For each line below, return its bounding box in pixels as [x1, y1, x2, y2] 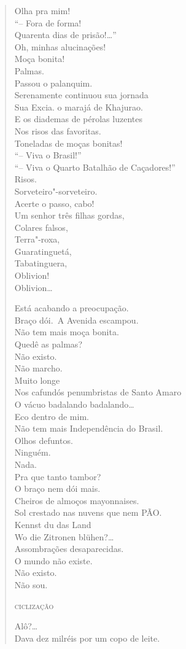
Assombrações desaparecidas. [14, 542, 124, 555]
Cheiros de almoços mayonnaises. [14, 494, 139, 507]
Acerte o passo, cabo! [14, 196, 95, 209]
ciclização [14, 599, 54, 612]
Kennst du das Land [14, 518, 91, 530]
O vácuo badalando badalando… [14, 398, 134, 410]
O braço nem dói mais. [14, 482, 101, 495]
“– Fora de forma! [14, 16, 82, 29]
